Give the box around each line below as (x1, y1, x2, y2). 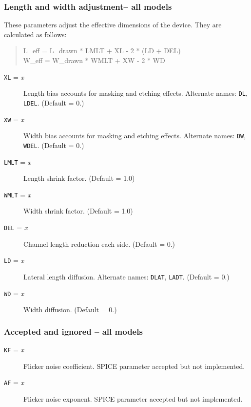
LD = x (4, 255, 24, 265)
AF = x (4, 377, 24, 387)
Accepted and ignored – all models (4, 325, 143, 337)
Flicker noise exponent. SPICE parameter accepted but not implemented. (23, 393, 243, 404)
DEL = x (4, 222, 28, 233)
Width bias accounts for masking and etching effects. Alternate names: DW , (23, 130, 246, 141)
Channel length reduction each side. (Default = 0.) (23, 238, 175, 249)
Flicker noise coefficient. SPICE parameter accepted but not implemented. (23, 361, 245, 371)
